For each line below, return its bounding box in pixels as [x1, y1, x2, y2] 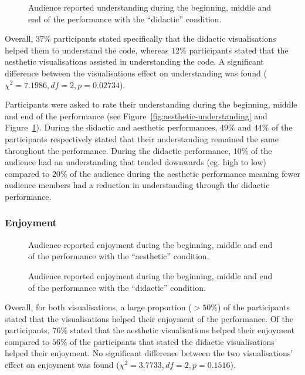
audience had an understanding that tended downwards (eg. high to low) [5, 156, 266, 168]
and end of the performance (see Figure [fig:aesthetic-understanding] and [5, 109, 267, 122]
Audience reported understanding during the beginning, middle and [28, 1, 272, 13]
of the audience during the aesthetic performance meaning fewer [70, 167, 300, 179]
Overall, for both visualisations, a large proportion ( [5, 301, 192, 313]
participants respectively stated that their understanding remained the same [5, 132, 279, 145]
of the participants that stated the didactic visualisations [70, 335, 274, 347]
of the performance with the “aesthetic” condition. [28, 250, 209, 262]
